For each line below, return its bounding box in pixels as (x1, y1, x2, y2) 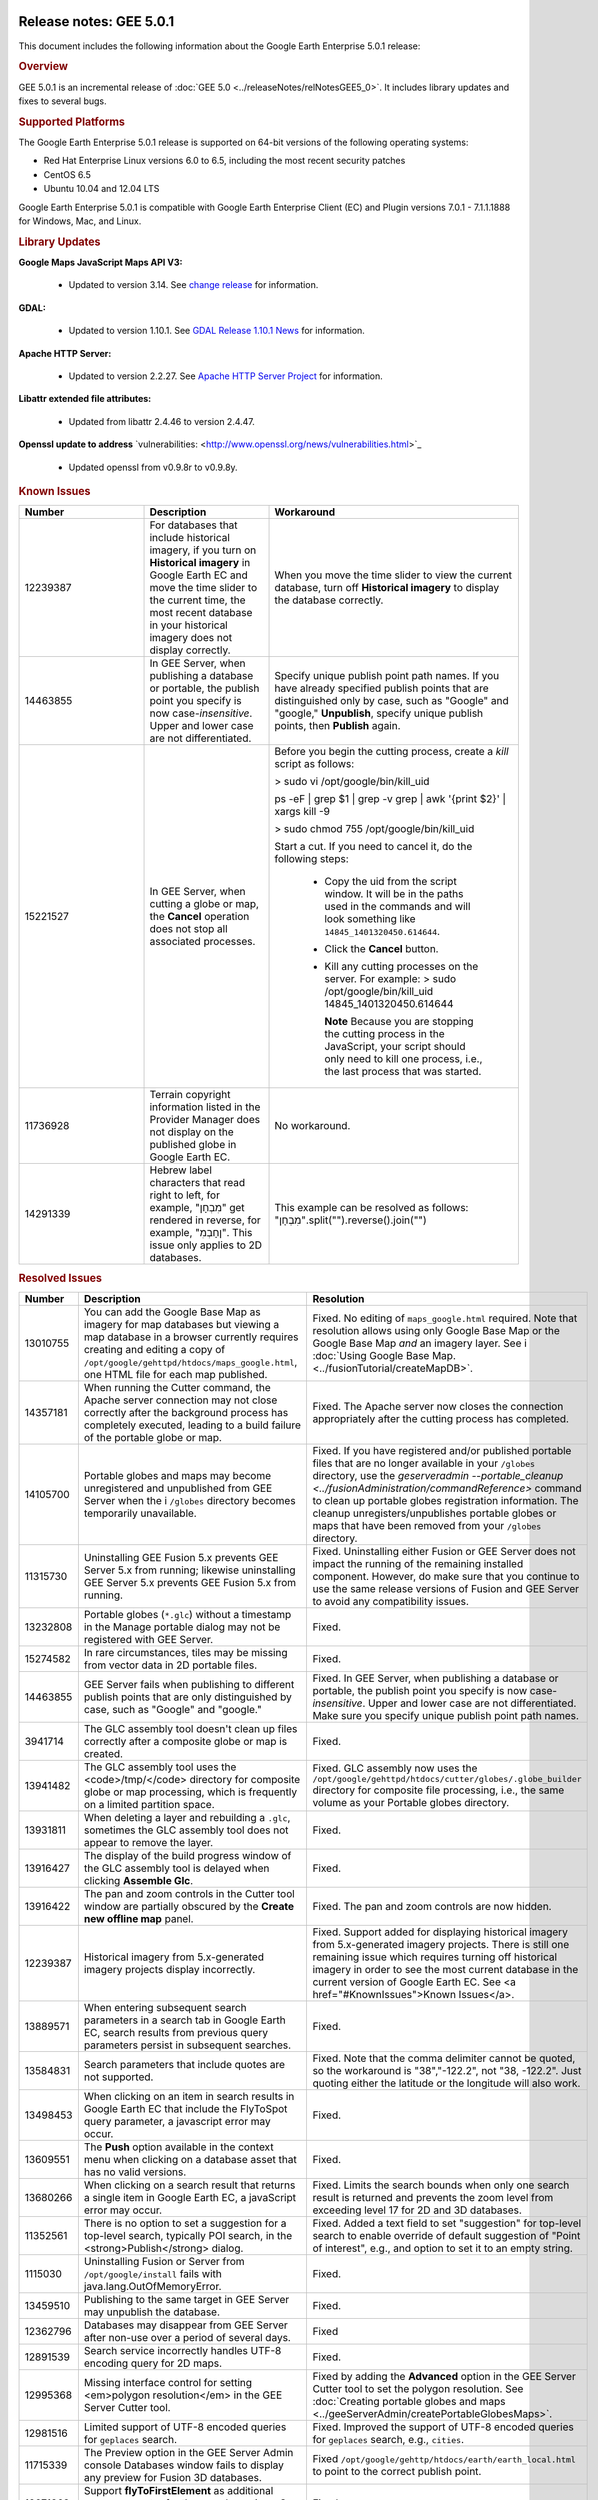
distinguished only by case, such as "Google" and (274, 694, 509, 708)
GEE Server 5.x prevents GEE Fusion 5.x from (83, 1575, 297, 1589)
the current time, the (149, 593, 246, 607)
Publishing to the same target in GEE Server (83, 2292, 290, 2306)
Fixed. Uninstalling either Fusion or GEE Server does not (312, 1544, 576, 1558)
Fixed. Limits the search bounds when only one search (312, 2178, 570, 2192)
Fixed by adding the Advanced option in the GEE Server (312, 2369, 577, 2383)
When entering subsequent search (83, 2000, 247, 2014)
